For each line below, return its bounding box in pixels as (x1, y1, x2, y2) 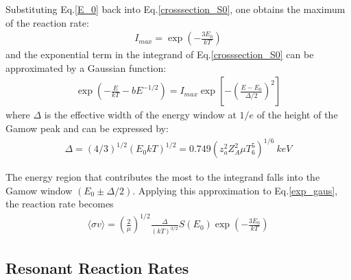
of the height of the (256, 107, 338, 122)
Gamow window (5, 183, 73, 197)
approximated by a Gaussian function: (5, 60, 167, 75)
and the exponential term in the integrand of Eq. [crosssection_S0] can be (5, 47, 314, 62)
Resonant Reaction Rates (5, 257, 189, 278)
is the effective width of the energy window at (44, 107, 237, 122)
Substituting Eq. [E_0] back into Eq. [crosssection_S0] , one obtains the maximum (5, 2, 346, 16)
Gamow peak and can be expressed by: (5, 121, 169, 136)
